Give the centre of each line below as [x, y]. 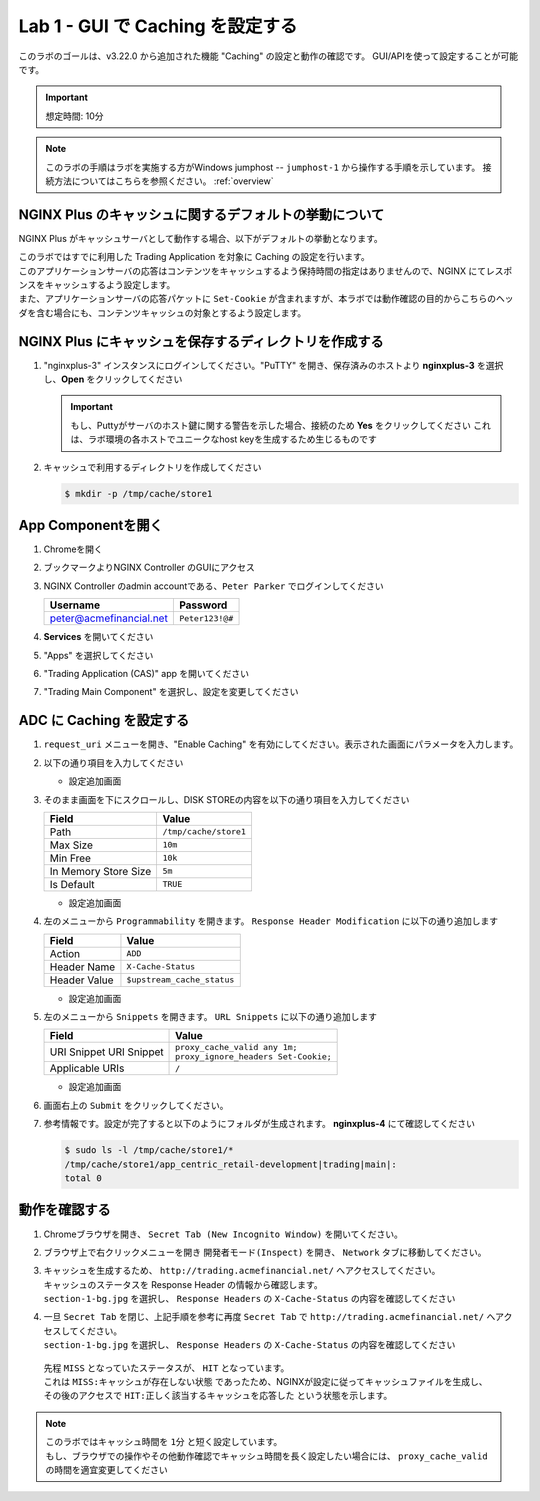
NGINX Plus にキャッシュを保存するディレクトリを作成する [201, 341]
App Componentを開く [91, 525]
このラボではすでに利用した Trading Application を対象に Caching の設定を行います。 [194, 257]
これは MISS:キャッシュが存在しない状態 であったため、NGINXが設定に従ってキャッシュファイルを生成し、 [266, 1382]
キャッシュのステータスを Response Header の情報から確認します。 [183, 1284]
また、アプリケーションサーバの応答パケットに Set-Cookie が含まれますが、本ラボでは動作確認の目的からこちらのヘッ [266, 299]
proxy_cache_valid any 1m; [236, 1047]
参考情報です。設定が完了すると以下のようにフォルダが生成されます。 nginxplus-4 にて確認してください [259, 1124]
